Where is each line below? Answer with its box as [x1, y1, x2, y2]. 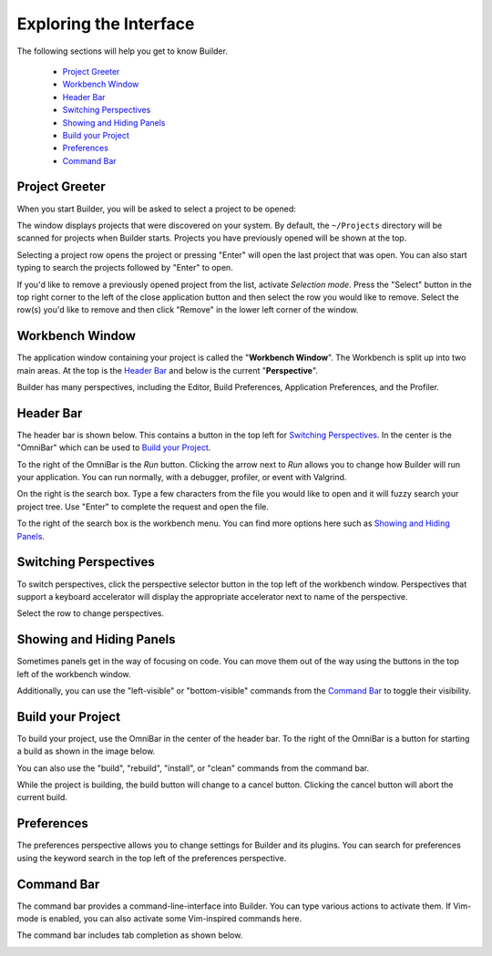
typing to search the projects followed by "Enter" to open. [16, 262, 234, 273]
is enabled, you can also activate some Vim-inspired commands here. [40, 913, 302, 924]
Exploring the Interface [16, 14, 195, 34]
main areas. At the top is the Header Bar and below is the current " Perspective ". [16, 365, 319, 375]
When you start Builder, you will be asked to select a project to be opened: [16, 203, 296, 214]
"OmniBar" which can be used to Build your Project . [16, 442, 211, 453]
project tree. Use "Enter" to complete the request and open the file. [16, 501, 269, 512]
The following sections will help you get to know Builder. [16, 46, 228, 57]
